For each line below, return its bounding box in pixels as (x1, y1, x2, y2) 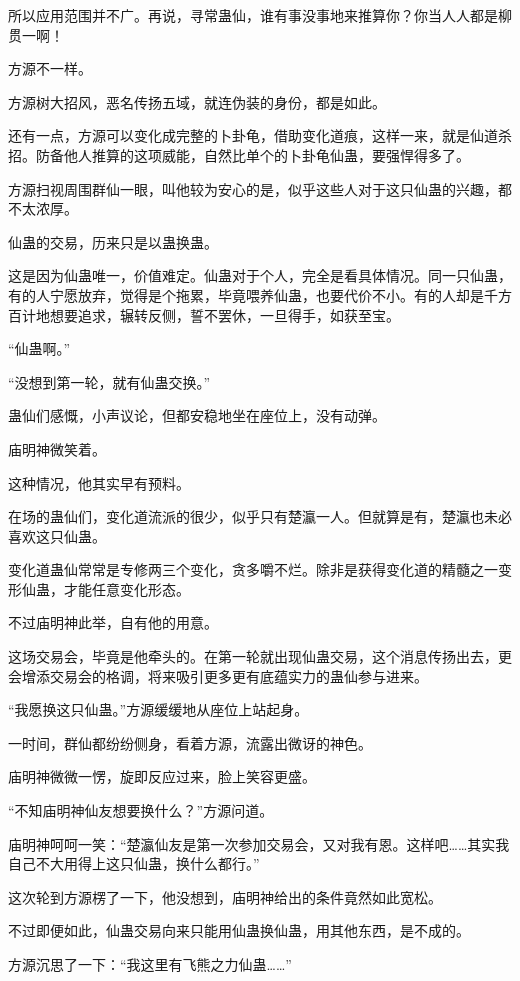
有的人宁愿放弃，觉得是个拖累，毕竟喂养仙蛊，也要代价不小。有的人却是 (8, 284, 484, 305)
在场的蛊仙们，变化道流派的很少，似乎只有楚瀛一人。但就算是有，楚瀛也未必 (8, 506, 512, 527)
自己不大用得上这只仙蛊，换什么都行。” (8, 853, 260, 874)
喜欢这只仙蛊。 (8, 525, 106, 546)
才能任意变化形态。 (63, 578, 190, 599)
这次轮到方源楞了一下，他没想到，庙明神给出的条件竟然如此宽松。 (8, 886, 442, 907)
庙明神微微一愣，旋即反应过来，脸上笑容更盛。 (8, 766, 316, 787)
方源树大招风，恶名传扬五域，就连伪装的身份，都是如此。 (8, 91, 386, 112)
